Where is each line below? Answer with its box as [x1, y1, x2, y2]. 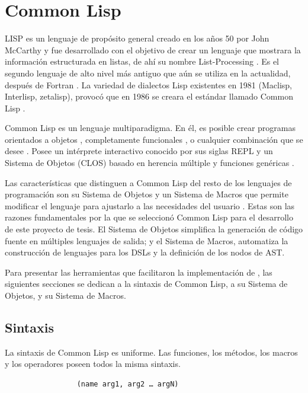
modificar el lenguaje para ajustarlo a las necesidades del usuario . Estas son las [5, 199, 295, 212]
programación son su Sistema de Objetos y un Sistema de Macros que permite [5, 188, 288, 200]
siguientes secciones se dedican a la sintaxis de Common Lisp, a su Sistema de [5, 277, 288, 290]
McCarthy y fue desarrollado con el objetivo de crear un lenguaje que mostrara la [5, 43, 301, 56]
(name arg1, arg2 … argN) [76, 379, 179, 388]
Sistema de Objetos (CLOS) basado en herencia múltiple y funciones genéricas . [5, 156, 294, 169]
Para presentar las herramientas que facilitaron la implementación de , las [5, 266, 272, 278]
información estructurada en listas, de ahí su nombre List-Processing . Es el [5, 55, 279, 68]
